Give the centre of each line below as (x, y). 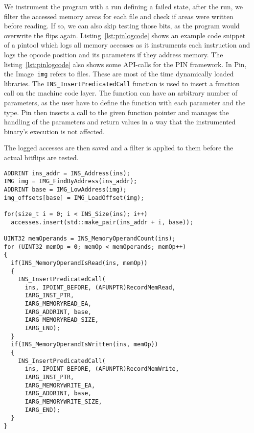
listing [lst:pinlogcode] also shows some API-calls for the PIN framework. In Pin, (125, 64)
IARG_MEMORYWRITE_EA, (60, 385)
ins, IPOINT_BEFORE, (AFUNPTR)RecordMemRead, (100, 287)
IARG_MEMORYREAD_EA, (58, 304)
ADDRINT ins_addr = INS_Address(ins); (67, 173)
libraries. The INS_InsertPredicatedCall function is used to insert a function (122, 83)
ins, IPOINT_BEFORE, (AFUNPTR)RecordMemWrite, (102, 369)
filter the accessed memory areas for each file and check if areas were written (119, 16)
